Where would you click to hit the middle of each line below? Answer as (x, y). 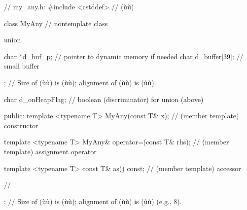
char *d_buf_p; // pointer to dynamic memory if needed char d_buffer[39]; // (124, 56)
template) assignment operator (50, 151)
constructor (21, 125)
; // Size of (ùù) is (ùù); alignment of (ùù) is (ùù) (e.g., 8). (93, 201)
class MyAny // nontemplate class (56, 23)
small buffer (22, 66)
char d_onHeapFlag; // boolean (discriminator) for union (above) (104, 99)
